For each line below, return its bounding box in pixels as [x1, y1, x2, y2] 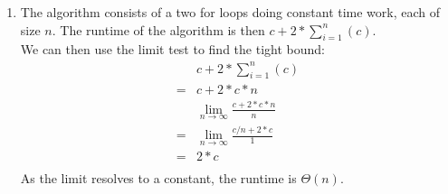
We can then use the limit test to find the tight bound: [20, 40, 325, 59]
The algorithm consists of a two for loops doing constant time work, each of [20, 3, 441, 21]
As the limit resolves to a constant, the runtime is [20, 168, 297, 187]
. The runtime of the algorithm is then [52, 20, 265, 39]
